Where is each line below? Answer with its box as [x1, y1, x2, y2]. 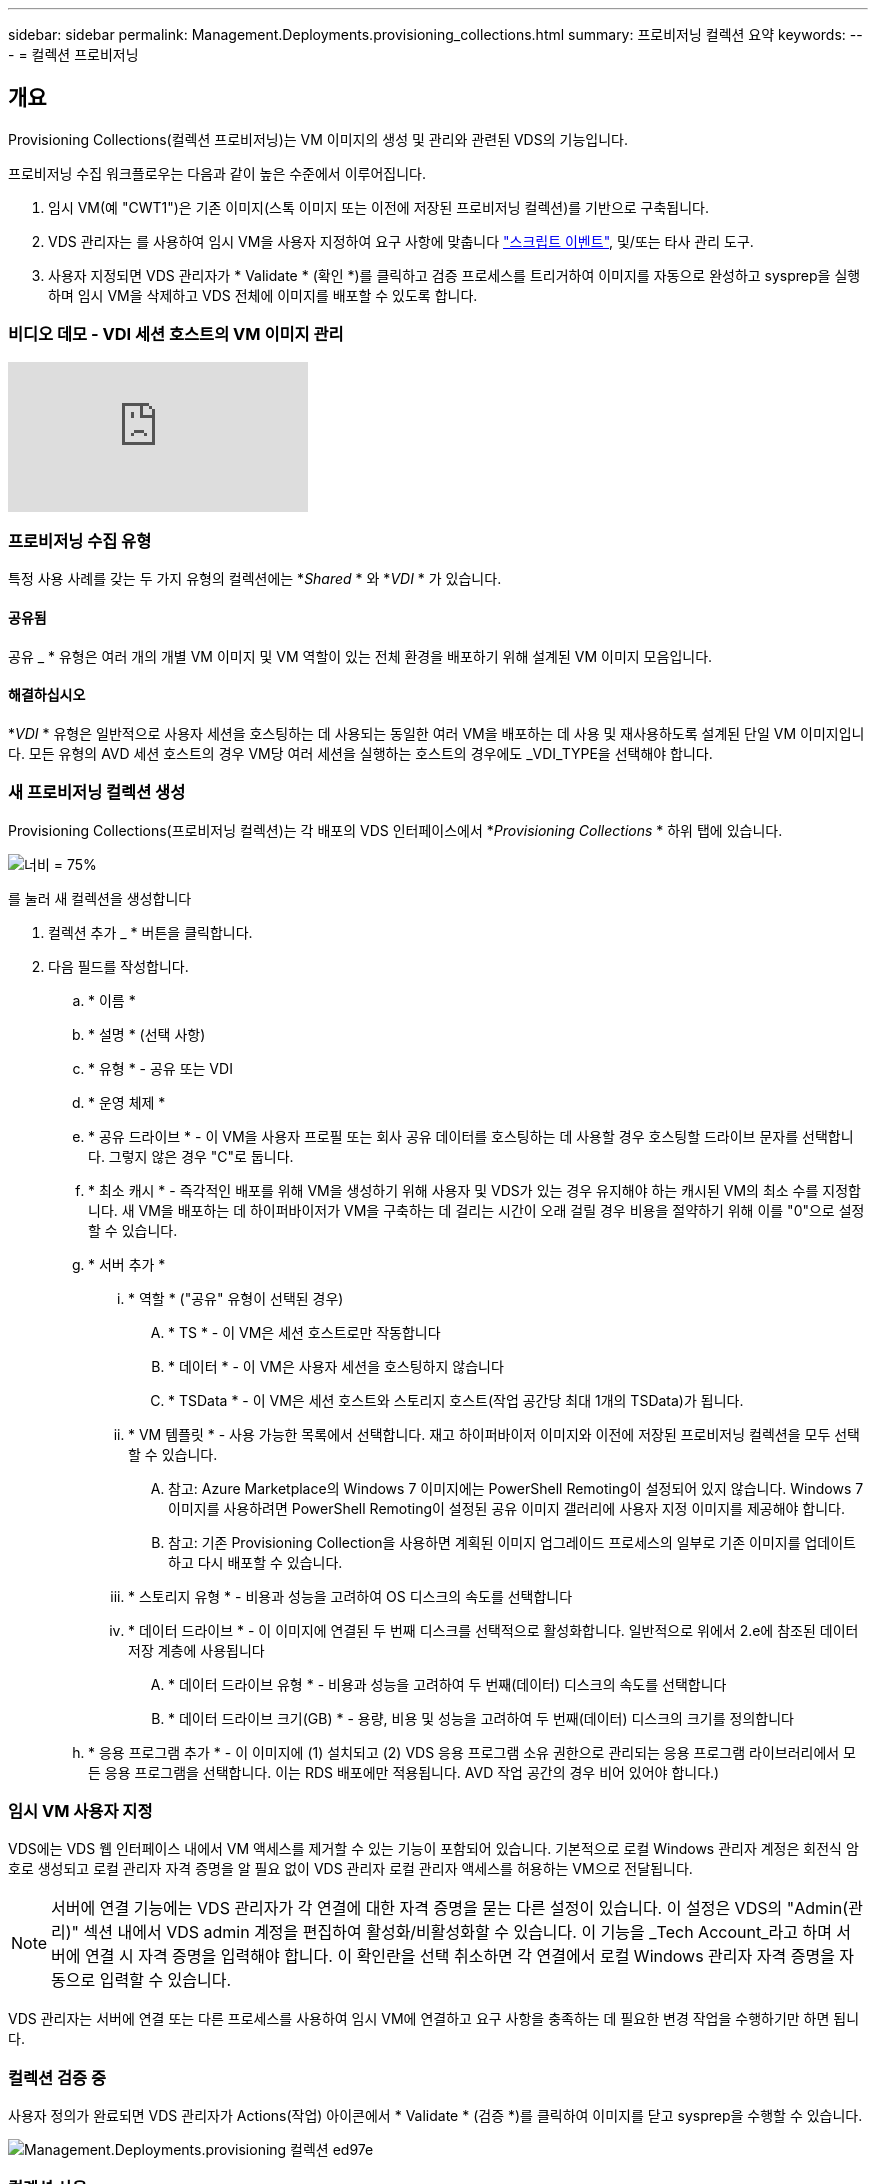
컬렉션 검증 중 [8, 2067, 107, 2088]
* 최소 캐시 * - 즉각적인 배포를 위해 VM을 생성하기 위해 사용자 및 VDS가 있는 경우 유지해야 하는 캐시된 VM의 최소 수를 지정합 [88, 1181, 861, 1199]
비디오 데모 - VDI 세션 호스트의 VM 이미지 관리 [8, 324, 344, 345]
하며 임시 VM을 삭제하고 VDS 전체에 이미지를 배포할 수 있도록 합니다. [48, 286, 478, 304]
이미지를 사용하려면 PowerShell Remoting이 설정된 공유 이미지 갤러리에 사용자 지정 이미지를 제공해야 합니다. [168, 1499, 846, 1517]
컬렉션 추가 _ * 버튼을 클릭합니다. [48, 923, 253, 941]
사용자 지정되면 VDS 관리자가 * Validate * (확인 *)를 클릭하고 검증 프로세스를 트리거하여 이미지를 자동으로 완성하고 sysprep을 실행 [48, 266, 861, 284]
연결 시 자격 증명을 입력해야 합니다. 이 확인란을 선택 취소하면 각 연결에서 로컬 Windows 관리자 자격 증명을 [85, 1946, 835, 1967]
